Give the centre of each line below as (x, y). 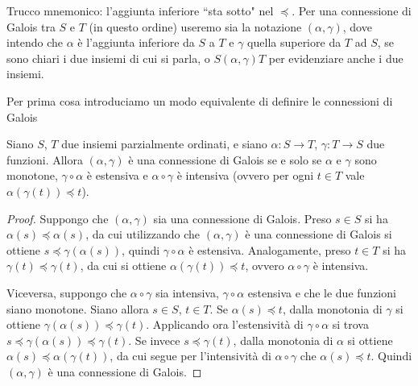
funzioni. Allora (45, 159)
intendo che (35, 42)
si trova (350, 324)
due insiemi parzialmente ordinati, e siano (164, 144)
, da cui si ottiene (123, 266)
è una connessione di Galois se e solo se (225, 159)
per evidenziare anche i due (336, 58)
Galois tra (31, 26)
